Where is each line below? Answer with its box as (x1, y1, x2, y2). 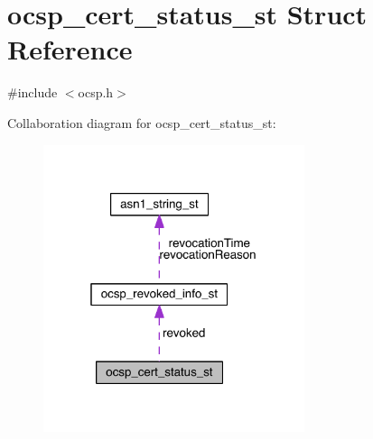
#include (7, 83, 58, 102)
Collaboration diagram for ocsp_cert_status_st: (7, 113, 276, 132)
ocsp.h (78, 83, 114, 102)
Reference (7, 31, 133, 68)
